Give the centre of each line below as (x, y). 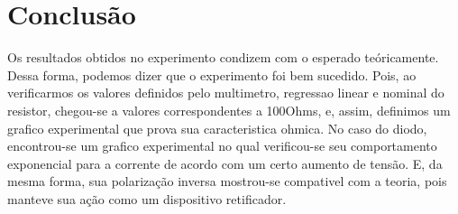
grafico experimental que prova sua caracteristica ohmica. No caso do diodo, (217, 128)
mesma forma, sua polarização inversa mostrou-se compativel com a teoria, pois (227, 181)
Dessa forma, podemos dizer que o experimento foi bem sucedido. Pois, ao (212, 74)
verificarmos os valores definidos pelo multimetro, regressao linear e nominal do (226, 93)
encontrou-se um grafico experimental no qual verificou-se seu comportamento (222, 146)
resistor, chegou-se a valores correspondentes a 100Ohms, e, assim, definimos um (229, 110)
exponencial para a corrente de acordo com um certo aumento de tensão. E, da (225, 163)
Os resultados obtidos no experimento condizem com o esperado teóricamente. (223, 57)
